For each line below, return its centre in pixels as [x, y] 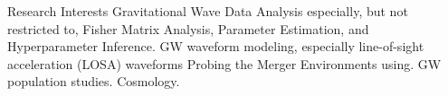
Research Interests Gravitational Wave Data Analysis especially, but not [208, 11]
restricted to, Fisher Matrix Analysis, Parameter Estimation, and [188, 28]
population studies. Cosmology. [94, 81]
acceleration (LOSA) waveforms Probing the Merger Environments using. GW [224, 63]
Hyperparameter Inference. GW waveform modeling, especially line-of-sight [216, 46]
